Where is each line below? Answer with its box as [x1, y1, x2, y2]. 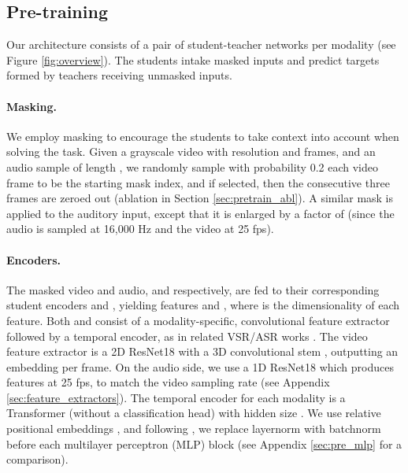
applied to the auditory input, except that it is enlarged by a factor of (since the [6, 205, 395, 221]
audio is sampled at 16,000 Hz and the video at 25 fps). [6, 220, 274, 237]
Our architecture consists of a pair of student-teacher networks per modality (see [6, 36, 396, 53]
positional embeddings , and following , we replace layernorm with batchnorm [6, 420, 381, 437]
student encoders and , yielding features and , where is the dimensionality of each [6, 297, 400, 313]
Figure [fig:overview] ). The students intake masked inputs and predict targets [6, 51, 380, 68]
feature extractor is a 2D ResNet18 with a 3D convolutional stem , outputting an [6, 343, 399, 360]
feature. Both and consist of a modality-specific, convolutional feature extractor [6, 312, 390, 328]
